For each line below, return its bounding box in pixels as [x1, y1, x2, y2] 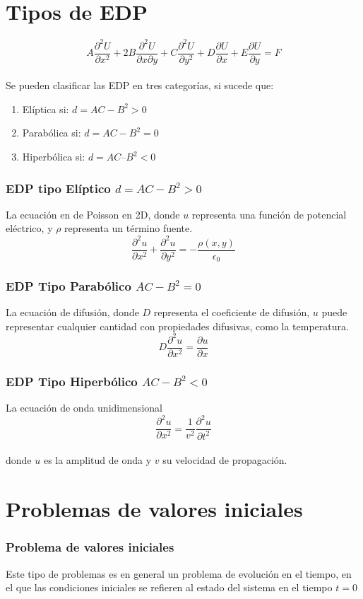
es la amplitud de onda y [43, 453, 152, 467]
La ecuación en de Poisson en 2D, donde [6, 207, 180, 221]
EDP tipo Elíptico [6, 179, 111, 197]
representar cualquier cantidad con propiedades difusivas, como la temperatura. [6, 318, 349, 333]
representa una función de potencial [191, 207, 347, 221]
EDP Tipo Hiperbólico [6, 372, 138, 390]
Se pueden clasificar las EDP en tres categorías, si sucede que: [6, 78, 274, 93]
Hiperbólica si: [22, 149, 85, 164]
